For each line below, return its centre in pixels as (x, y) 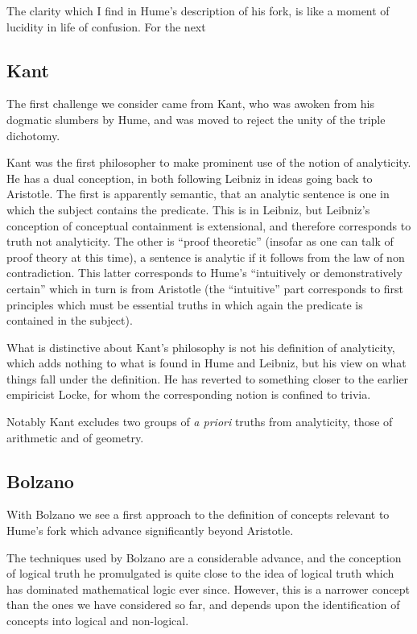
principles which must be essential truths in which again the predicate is (185, 304)
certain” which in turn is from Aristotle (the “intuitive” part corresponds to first (205, 288)
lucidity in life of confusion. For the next (106, 26)
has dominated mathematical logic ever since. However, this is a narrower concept (208, 588)
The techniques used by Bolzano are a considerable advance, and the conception (204, 557)
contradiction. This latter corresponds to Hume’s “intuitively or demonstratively (204, 273)
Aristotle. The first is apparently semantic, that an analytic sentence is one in (198, 194)
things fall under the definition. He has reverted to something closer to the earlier (208, 378)
